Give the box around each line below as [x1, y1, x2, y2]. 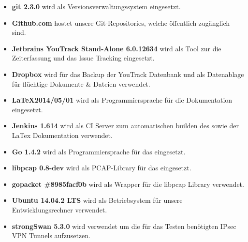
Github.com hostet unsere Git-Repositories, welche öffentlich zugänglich [12, 17, 230, 28]
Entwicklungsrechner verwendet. [12, 204, 107, 214]
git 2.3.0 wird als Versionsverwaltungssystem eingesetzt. [12, 1, 181, 11]
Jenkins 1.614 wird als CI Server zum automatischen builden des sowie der [12, 121, 239, 131]
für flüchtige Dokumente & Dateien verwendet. [12, 78, 150, 89]
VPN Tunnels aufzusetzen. [12, 230, 90, 241]
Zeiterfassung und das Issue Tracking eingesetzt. [12, 53, 155, 63]
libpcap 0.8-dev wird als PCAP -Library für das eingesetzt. [12, 163, 191, 173]
